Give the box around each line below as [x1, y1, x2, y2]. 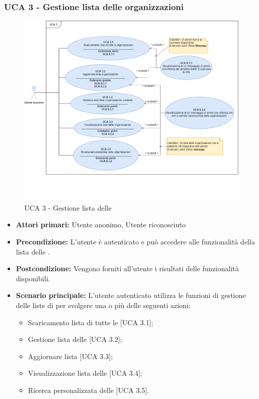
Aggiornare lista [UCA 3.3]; [28, 351, 113, 361]
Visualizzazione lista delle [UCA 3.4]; [28, 368, 142, 378]
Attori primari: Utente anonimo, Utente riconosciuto [16, 219, 186, 230]
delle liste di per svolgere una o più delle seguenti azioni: [16, 300, 191, 310]
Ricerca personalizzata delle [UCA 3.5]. [28, 384, 149, 395]
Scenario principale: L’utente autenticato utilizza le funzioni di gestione [16, 290, 246, 301]
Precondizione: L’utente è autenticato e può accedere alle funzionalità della [16, 236, 255, 246]
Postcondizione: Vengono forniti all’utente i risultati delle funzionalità [16, 263, 239, 274]
